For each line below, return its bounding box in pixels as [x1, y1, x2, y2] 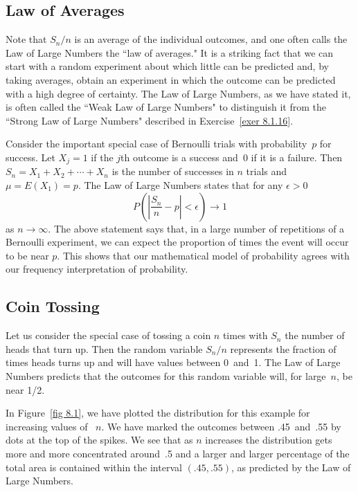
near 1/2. [6, 382, 45, 397]
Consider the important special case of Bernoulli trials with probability [6, 136, 307, 151]
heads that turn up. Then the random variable [6, 341, 203, 356]
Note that [6, 32, 47, 46]
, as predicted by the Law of [231, 459, 351, 474]
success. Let [6, 149, 55, 164]
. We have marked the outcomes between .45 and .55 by [101, 419, 341, 433]
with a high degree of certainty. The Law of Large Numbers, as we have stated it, [6, 86, 351, 100]
